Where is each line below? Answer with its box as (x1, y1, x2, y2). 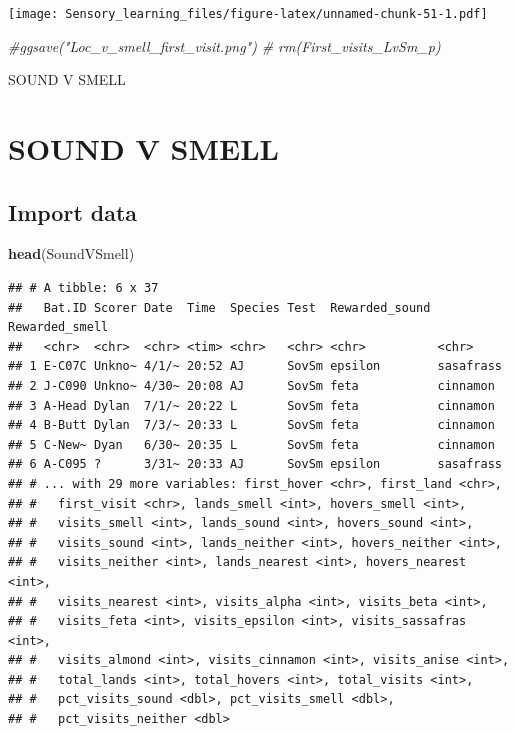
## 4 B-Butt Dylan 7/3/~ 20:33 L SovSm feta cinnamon (8, 418, 495, 433)
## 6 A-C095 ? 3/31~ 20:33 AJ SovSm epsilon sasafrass (8, 457, 502, 472)
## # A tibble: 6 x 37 (8, 281, 159, 296)
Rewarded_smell (8, 320, 109, 335)
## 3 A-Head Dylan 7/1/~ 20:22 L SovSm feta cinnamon (8, 398, 495, 413)
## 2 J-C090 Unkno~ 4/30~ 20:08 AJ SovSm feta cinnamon (8, 378, 495, 393)
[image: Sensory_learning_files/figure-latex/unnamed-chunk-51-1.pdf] (8, 7, 488, 21)
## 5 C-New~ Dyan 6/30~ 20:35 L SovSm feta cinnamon (8, 437, 495, 452)
